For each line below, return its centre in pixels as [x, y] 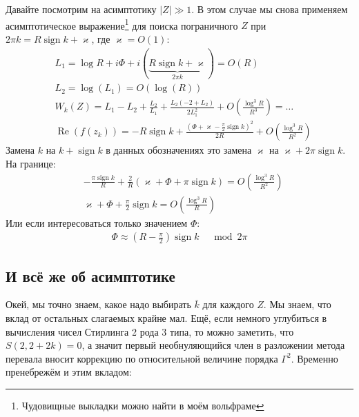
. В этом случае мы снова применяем [270, 9]
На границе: [31, 163]
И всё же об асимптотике [90, 275]
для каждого [228, 304]
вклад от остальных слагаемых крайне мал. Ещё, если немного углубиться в [166, 318]
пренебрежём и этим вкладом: [69, 372]
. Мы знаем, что [297, 304]
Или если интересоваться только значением [97, 222]
